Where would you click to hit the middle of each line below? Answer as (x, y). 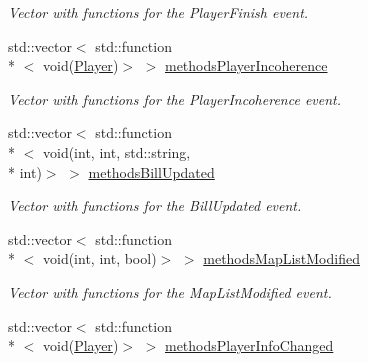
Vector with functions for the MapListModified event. (170, 291)
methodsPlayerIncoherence (246, 65)
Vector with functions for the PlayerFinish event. (158, 12)
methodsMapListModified (281, 258)
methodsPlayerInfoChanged (249, 345)
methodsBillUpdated (151, 171)
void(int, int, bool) (99, 258)
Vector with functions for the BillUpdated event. (155, 205)
